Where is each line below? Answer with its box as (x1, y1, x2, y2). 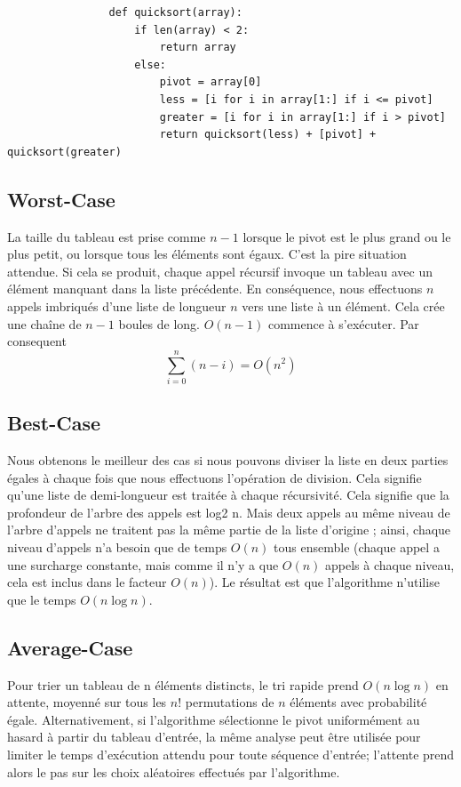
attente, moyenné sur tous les (7, 693, 167, 711)
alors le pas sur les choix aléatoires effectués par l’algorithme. (7, 762, 340, 781)
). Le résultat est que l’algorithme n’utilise (209, 573, 440, 591)
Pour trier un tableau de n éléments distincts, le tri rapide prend (7, 675, 359, 694)
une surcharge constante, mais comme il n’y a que (7, 555, 279, 574)
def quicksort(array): (108, 6, 242, 19)
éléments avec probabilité (290, 693, 427, 711)
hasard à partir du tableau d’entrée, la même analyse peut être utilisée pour (7, 727, 421, 746)
